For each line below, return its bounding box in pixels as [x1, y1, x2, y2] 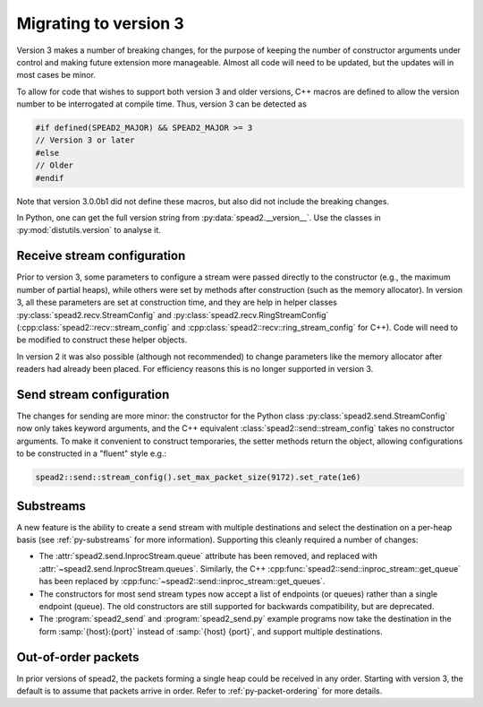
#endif [35, 173, 64, 183]
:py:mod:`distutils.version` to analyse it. [16, 225, 161, 236]
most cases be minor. [16, 70, 96, 81]
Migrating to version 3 [16, 13, 184, 33]
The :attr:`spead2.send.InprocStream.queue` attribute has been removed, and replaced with [38, 551, 377, 562]
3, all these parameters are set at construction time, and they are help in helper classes [16, 297, 337, 308]
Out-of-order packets [16, 650, 140, 665]
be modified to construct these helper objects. [16, 334, 188, 345]
